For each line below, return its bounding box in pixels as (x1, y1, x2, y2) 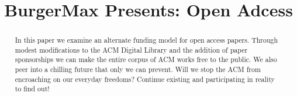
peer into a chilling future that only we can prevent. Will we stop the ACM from (15, 64, 261, 74)
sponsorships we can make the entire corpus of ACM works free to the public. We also (15, 54, 277, 64)
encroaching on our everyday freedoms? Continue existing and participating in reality (15, 74, 275, 84)
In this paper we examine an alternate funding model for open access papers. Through (15, 35, 278, 45)
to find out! (15, 84, 50, 94)
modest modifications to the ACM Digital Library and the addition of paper (15, 44, 248, 54)
